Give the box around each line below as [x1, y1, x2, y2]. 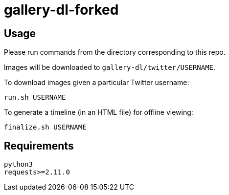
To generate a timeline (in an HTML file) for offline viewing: [4, 108, 193, 117]
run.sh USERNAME [4, 93, 66, 102]
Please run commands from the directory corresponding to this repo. [4, 48, 226, 57]
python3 [4, 160, 33, 169]
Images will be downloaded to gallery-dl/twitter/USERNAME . [4, 63, 216, 72]
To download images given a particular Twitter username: [4, 78, 189, 87]
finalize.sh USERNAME [4, 123, 87, 131]
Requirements [4, 139, 74, 152]
